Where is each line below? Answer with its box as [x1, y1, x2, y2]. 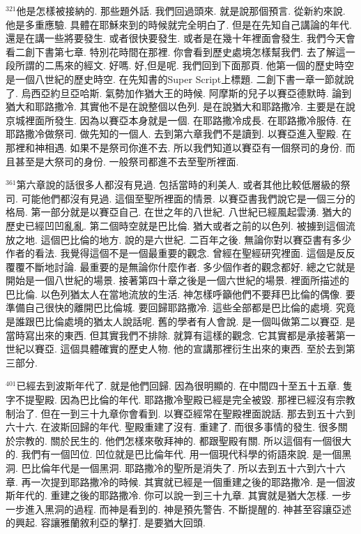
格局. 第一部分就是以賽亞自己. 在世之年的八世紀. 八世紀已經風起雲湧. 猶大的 [6, 205, 352, 219]
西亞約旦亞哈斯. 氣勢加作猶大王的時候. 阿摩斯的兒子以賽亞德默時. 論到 [31, 85, 352, 100]
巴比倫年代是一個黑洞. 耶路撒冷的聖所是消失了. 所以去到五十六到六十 [21, 461, 336, 475]
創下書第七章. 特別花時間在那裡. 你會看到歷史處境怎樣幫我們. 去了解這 [24, 44, 346, 59]
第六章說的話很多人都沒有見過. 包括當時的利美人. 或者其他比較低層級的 [16, 177, 341, 192]
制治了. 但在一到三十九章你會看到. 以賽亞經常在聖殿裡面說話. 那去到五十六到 [6, 406, 355, 420]
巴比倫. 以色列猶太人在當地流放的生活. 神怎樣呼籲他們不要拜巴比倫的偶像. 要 [6, 286, 355, 301]
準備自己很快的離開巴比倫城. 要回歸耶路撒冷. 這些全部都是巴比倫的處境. [6, 300, 332, 315]
